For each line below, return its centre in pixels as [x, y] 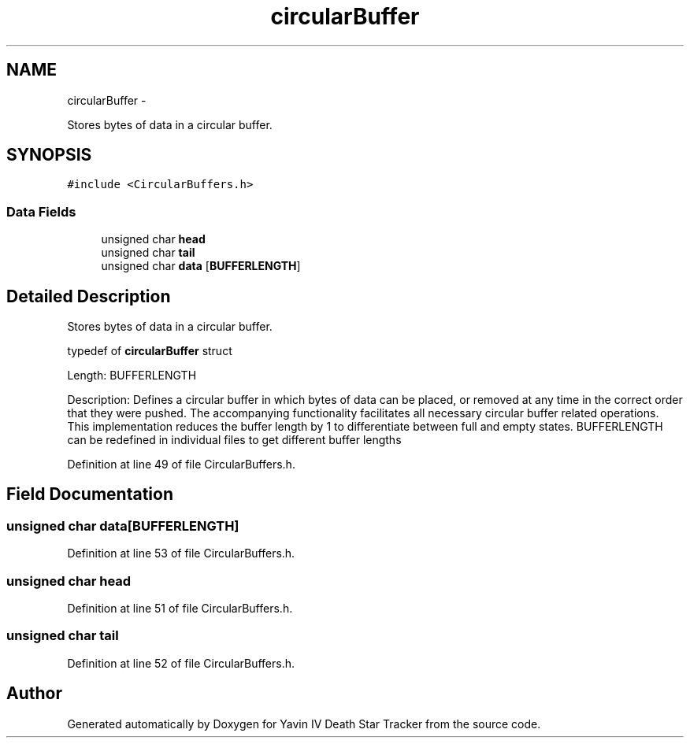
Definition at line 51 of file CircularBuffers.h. [180, 608]
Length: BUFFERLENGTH [132, 376]
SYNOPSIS [49, 155]
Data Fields [41, 211]
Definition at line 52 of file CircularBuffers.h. [181, 663]
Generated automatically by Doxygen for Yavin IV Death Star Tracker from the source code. [304, 724]
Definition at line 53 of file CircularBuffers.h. [181, 553]
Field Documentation [90, 494]
